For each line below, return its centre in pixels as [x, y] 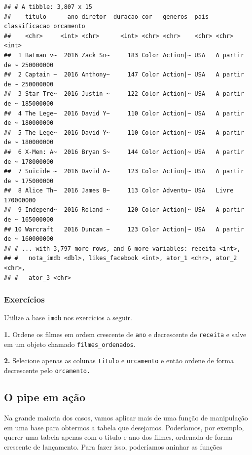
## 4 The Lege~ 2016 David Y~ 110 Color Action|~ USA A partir [124, 113]
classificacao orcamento [45, 26]
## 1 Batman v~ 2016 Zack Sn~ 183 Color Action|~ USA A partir [124, 55]
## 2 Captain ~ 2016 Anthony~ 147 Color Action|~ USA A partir [124, 75]
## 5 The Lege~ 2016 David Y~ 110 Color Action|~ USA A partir [124, 133]
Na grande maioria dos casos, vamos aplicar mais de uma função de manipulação [126, 417]
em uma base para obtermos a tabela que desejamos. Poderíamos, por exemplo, [124, 427]
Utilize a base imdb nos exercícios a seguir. [68, 318]
